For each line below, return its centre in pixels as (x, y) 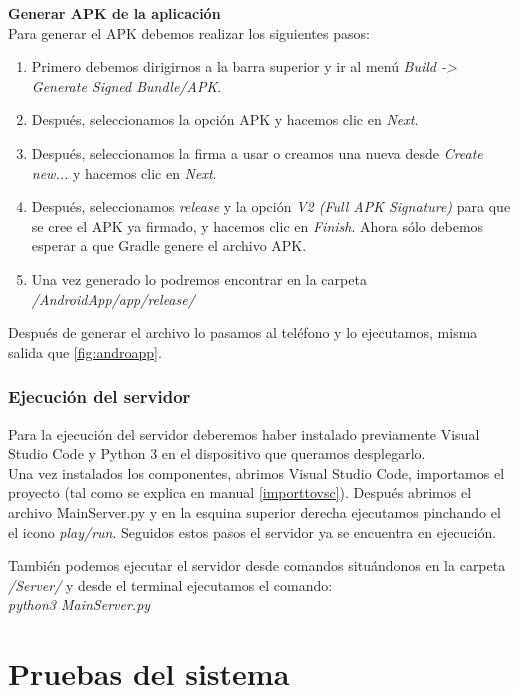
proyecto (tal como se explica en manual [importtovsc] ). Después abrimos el (240, 492)
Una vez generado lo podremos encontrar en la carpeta (199, 278)
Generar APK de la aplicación (114, 13)
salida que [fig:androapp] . (85, 351)
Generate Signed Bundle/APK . (126, 85)
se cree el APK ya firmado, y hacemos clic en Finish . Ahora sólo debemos (257, 225)
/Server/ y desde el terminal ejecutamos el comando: (170, 584)
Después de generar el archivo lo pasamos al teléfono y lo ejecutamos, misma (243, 332)
